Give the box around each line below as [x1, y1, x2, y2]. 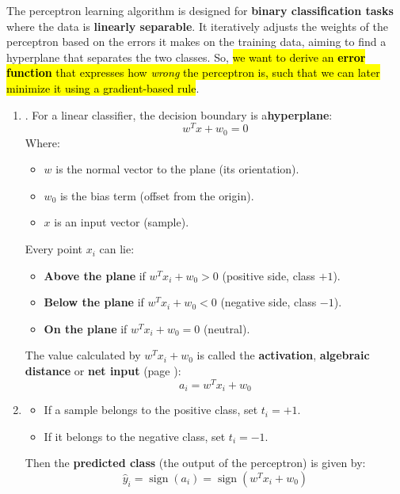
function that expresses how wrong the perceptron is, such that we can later [6, 64, 380, 81]
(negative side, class [220, 294, 317, 310]
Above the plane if [44, 267, 146, 283]
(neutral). [203, 320, 250, 336]
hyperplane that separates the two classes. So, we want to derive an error [6, 48, 366, 65]
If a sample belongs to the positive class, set [44, 401, 258, 418]
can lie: [99, 241, 135, 257]
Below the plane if [44, 294, 144, 310]
